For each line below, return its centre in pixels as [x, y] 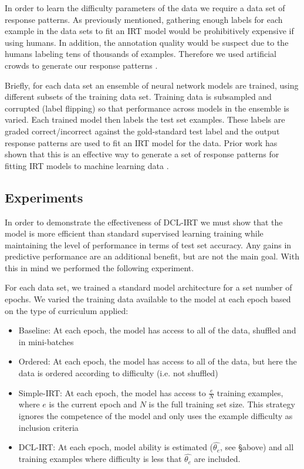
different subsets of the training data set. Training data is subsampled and [138, 97]
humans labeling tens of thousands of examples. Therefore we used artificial [141, 54]
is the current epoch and [93, 404]
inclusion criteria [48, 427]
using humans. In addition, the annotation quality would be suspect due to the [147, 42]
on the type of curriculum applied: [67, 310]
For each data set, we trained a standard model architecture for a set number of [148, 287]
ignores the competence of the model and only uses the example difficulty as [156, 416]
